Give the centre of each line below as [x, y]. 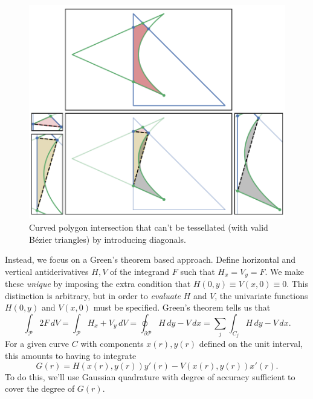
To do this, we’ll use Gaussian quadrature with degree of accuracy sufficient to [150, 376]
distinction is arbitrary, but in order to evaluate [93, 295]
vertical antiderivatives [47, 271]
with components [112, 344]
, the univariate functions [261, 295]
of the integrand [140, 271]
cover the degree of [40, 388]
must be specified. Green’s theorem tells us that [182, 307]
